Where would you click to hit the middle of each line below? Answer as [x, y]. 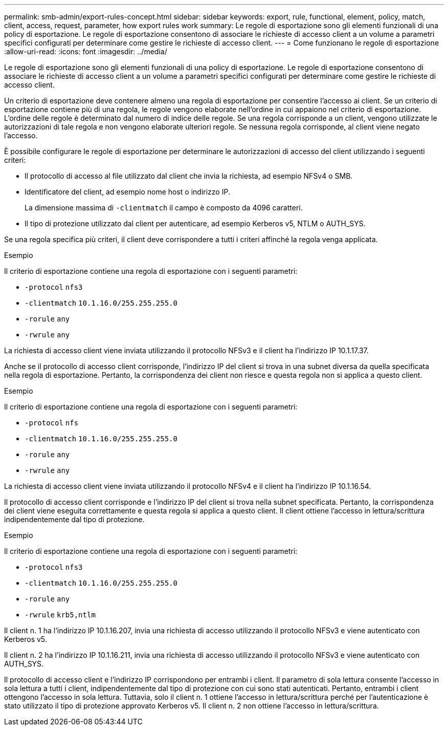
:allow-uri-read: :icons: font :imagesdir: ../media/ [86, 51]
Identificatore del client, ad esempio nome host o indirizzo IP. [127, 192]
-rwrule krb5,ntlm [60, 615]
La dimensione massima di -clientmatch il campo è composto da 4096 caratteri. [164, 208]
